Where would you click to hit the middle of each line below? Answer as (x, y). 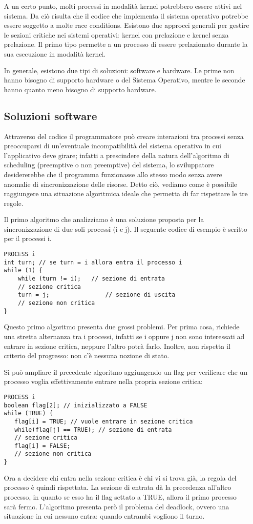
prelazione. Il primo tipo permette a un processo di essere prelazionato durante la (126, 44)
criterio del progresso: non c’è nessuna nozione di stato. (87, 355)
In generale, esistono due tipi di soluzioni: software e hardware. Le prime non (119, 70)
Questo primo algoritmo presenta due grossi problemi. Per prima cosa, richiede (122, 327)
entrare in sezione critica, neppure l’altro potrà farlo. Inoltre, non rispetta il (117, 346)
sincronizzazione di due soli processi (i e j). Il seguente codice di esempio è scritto (126, 229)
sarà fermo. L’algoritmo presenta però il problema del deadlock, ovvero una (117, 506)
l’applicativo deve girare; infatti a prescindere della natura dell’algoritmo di (117, 155)
